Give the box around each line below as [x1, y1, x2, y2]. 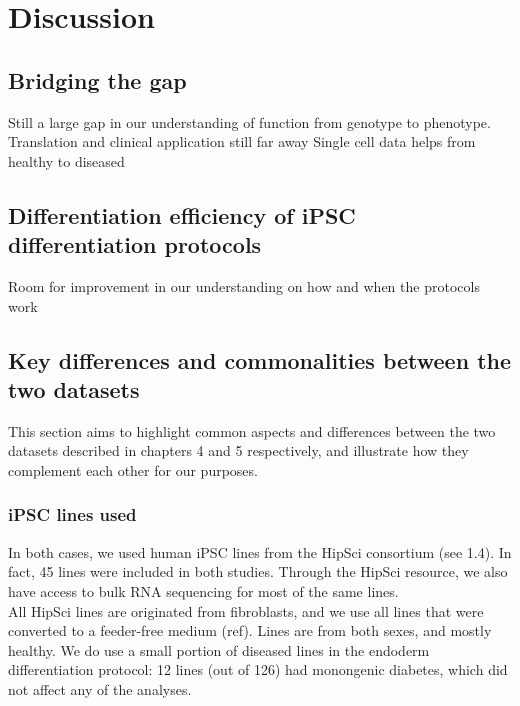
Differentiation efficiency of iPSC [8, 199, 356, 230]
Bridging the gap [8, 64, 187, 95]
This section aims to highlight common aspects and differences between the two [8, 420, 496, 441]
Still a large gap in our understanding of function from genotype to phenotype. [8, 111, 491, 132]
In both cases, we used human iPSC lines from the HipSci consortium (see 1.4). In [8, 541, 512, 562]
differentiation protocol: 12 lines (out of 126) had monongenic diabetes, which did [8, 659, 508, 680]
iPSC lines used [8, 502, 137, 527]
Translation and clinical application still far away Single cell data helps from [8, 131, 476, 152]
